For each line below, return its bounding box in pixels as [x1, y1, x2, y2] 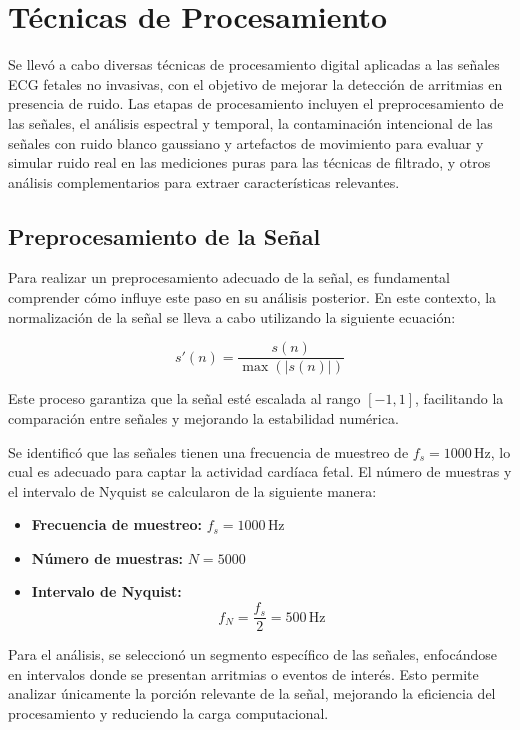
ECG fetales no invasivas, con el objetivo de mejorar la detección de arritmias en [8, 73, 503, 94]
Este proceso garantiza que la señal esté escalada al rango [8, 388, 361, 409]
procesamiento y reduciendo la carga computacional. [8, 702, 329, 723]
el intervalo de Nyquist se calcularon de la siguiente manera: [8, 480, 377, 501]
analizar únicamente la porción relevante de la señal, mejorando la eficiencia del [8, 683, 496, 704]
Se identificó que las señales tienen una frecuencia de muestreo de [8, 441, 409, 462]
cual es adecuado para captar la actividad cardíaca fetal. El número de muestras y [8, 461, 512, 482]
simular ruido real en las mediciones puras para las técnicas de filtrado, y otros [8, 152, 491, 173]
